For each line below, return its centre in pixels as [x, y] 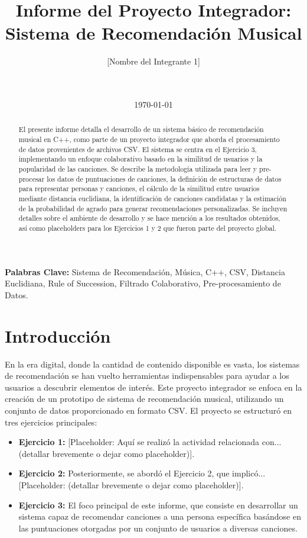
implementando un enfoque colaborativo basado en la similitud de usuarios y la [141, 159]
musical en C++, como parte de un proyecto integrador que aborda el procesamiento [149, 139]
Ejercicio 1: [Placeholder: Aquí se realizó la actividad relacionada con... [150, 442]
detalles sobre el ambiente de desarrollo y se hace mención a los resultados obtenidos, [149, 218]
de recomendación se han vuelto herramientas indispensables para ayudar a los [147, 376]
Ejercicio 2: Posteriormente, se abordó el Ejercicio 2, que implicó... [142, 473]
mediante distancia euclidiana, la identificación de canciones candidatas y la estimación [152, 199]
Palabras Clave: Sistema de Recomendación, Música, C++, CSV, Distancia [145, 271]
